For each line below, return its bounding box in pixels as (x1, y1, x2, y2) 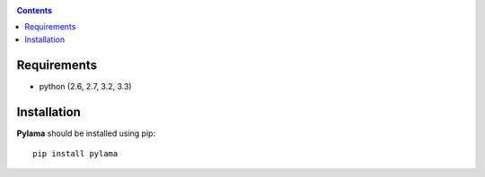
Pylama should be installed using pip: (16, 128, 156, 139)
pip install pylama (32, 148, 119, 158)
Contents (16, 5, 53, 15)
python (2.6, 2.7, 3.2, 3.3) (39, 80, 132, 91)
